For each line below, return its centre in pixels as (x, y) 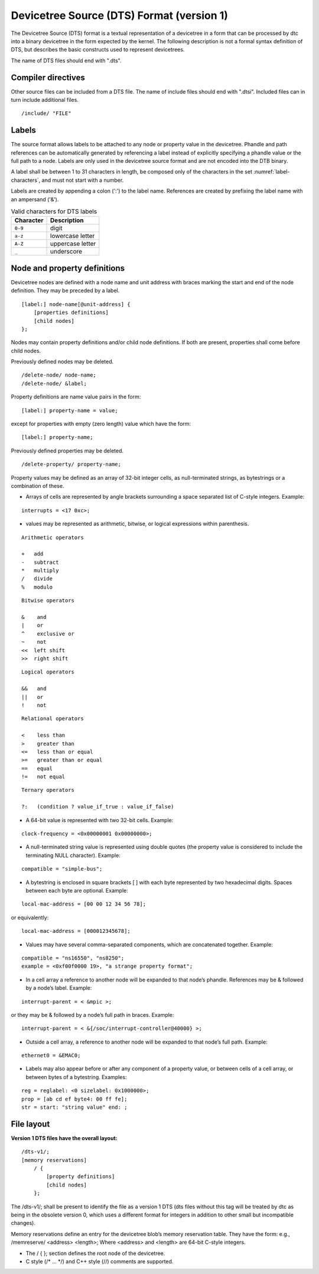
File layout (30, 1124)
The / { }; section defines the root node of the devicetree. (95, 1253)
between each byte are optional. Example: (77, 890)
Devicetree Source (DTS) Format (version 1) (120, 15)
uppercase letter (73, 244)
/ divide (37, 579)
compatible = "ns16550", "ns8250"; (73, 958)
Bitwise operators (48, 601)
